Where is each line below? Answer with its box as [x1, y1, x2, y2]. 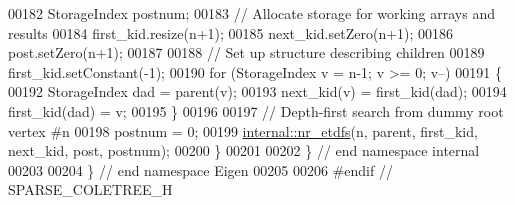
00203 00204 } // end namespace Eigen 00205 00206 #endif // [8, 159, 393, 180]
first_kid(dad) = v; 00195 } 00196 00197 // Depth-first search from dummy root [8, 100, 504, 121]
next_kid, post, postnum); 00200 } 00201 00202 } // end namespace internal [8, 140, 480, 161]
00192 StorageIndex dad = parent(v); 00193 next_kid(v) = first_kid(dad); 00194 [8, 81, 507, 102]
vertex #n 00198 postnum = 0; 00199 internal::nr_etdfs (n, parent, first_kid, [8, 120, 478, 141]
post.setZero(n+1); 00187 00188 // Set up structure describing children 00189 [8, 42, 485, 63]
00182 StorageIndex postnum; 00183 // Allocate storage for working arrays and [8, 3, 495, 23]
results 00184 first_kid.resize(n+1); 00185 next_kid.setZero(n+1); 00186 [8, 22, 454, 43]
